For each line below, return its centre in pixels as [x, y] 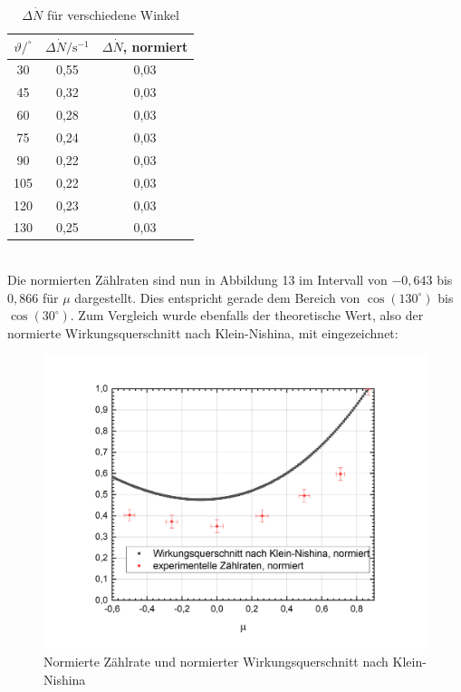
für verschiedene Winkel [113, 15]
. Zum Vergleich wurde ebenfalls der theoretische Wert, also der [247, 315]
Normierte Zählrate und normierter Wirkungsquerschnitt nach [216, 662]
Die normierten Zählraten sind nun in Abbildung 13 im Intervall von [197, 280]
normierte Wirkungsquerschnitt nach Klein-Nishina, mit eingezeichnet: [203, 332]
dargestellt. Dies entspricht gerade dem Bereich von [217, 297]
